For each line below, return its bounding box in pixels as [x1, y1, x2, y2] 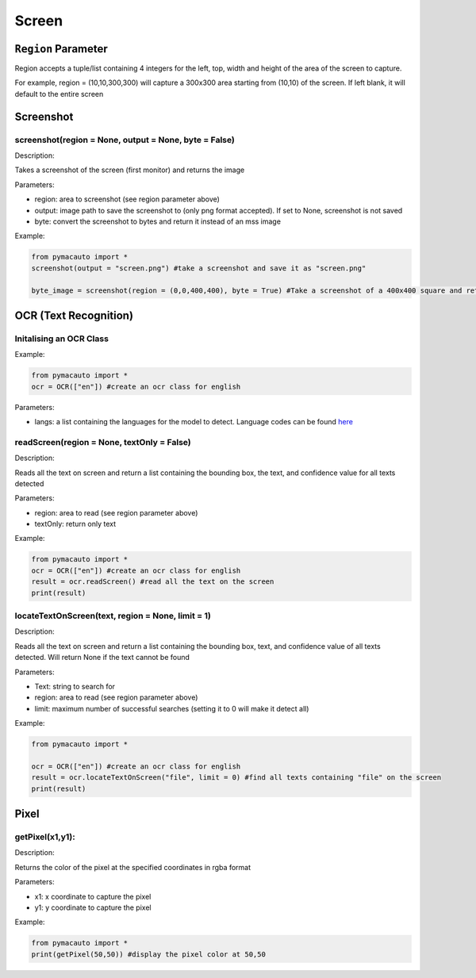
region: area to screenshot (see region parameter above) [34, 194, 220, 204]
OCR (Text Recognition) [14, 309, 134, 322]
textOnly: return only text [34, 520, 117, 529]
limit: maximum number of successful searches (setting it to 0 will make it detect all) [34, 704, 309, 713]
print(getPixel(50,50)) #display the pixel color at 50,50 [31, 949, 266, 959]
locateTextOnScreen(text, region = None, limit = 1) [14, 611, 212, 621]
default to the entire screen [14, 89, 104, 98]
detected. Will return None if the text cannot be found [14, 653, 190, 662]
